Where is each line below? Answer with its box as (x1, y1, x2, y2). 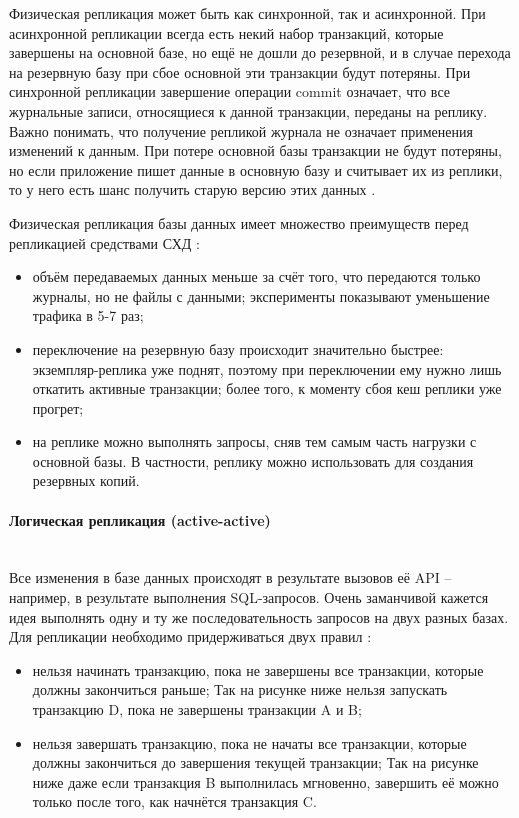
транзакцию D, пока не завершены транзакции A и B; (32, 699, 362, 720)
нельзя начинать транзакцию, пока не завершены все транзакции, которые (32, 659, 484, 680)
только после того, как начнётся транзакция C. (32, 791, 317, 812)
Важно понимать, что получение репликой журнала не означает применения (9, 120, 473, 141)
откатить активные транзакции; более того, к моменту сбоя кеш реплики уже (32, 378, 502, 399)
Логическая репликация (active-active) (9, 509, 271, 530)
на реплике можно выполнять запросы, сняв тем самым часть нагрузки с (32, 431, 477, 452)
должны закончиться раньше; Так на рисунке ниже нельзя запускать (32, 679, 448, 700)
